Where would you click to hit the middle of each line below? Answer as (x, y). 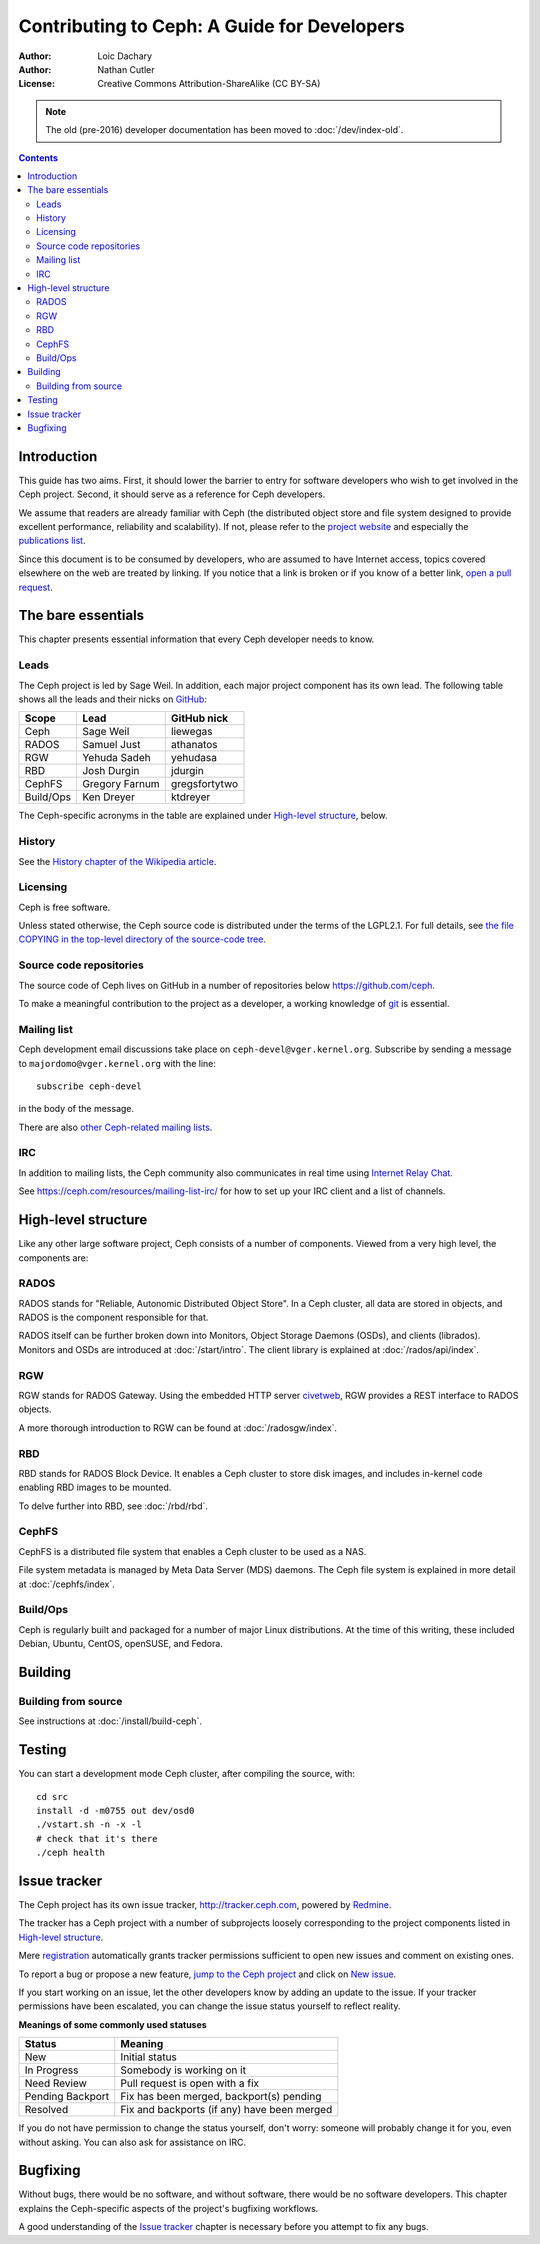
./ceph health (70, 1853)
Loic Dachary (125, 56)
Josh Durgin (110, 771)
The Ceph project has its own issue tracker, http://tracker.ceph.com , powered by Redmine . (205, 1905)
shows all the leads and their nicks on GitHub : (112, 699)
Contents (38, 157)
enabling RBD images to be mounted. (95, 1487)
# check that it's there (97, 1838)
